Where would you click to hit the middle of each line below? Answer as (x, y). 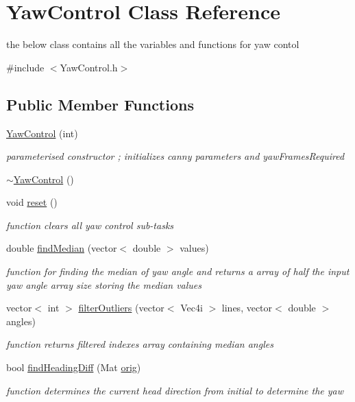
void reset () (32, 202)
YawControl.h (89, 67)
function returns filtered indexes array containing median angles (140, 344)
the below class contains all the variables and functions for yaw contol (153, 44)
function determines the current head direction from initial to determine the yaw (175, 390)
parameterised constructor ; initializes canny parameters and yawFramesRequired (175, 156)
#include (25, 67)
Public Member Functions (100, 104)
